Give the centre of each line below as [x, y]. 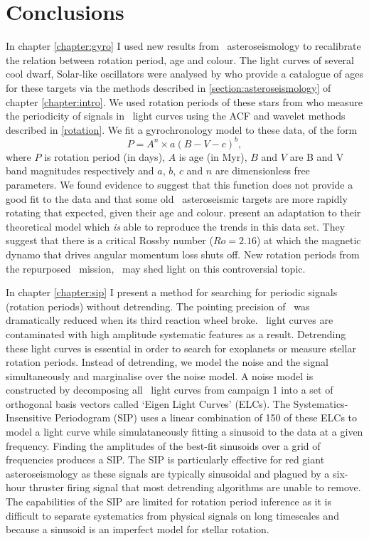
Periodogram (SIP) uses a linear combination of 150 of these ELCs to [206, 417]
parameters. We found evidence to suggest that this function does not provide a [180, 184]
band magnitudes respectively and [80, 170]
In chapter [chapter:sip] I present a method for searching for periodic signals [172, 292]
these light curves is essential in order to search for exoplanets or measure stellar [181, 348]
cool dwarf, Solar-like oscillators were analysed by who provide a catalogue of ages [184, 74]
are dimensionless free [262, 170]
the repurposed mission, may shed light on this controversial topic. [156, 268]
